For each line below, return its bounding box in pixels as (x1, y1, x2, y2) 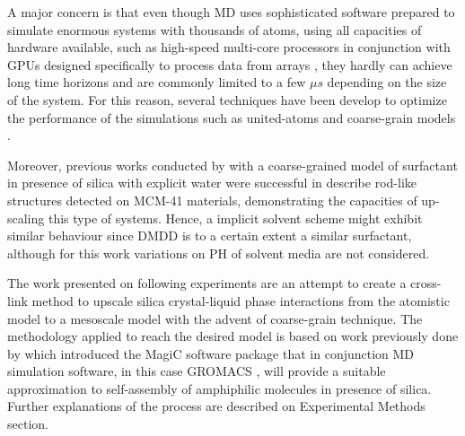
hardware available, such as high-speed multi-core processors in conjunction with (7, 38, 451, 57)
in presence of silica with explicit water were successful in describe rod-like (7, 173, 417, 192)
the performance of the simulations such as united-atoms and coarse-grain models (7, 108, 456, 126)
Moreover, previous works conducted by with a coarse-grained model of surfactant (7, 155, 458, 174)
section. (7, 414, 48, 433)
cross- (410, 274, 442, 292)
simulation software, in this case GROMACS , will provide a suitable (7, 362, 386, 380)
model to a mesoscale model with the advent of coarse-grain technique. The (7, 309, 423, 327)
